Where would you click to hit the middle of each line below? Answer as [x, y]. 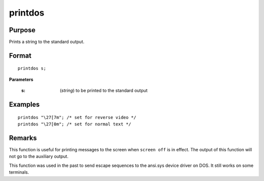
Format [20, 55]
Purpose [22, 30]
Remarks [23, 138]
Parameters [21, 79]
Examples [24, 105]
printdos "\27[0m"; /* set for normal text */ [75, 124]
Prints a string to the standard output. [47, 42]
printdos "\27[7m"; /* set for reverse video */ [77, 117]
